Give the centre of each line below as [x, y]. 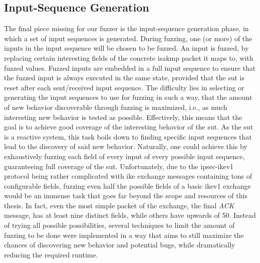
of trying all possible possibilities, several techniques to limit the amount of [119, 225]
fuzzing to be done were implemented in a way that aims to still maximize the [124, 235]
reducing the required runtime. [51, 254]
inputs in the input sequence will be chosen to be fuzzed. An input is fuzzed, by [126, 48]
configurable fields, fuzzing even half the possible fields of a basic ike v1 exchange [127, 185]
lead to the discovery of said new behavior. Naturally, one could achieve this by [126, 146]
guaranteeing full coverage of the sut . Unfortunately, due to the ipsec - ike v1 [119, 166]
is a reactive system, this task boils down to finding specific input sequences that [128, 136]
